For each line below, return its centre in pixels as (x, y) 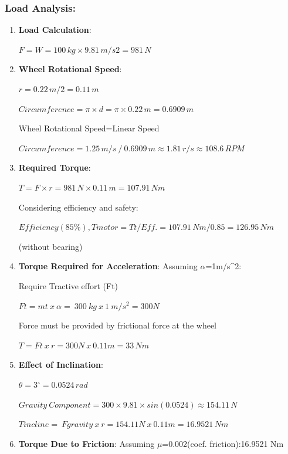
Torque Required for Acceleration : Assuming (108, 266)
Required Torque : (55, 167)
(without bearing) (50, 246)
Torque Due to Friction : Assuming (87, 443)
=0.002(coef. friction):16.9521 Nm (223, 443)
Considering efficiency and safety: (78, 207)
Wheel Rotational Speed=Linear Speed (89, 128)
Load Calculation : (55, 30)
